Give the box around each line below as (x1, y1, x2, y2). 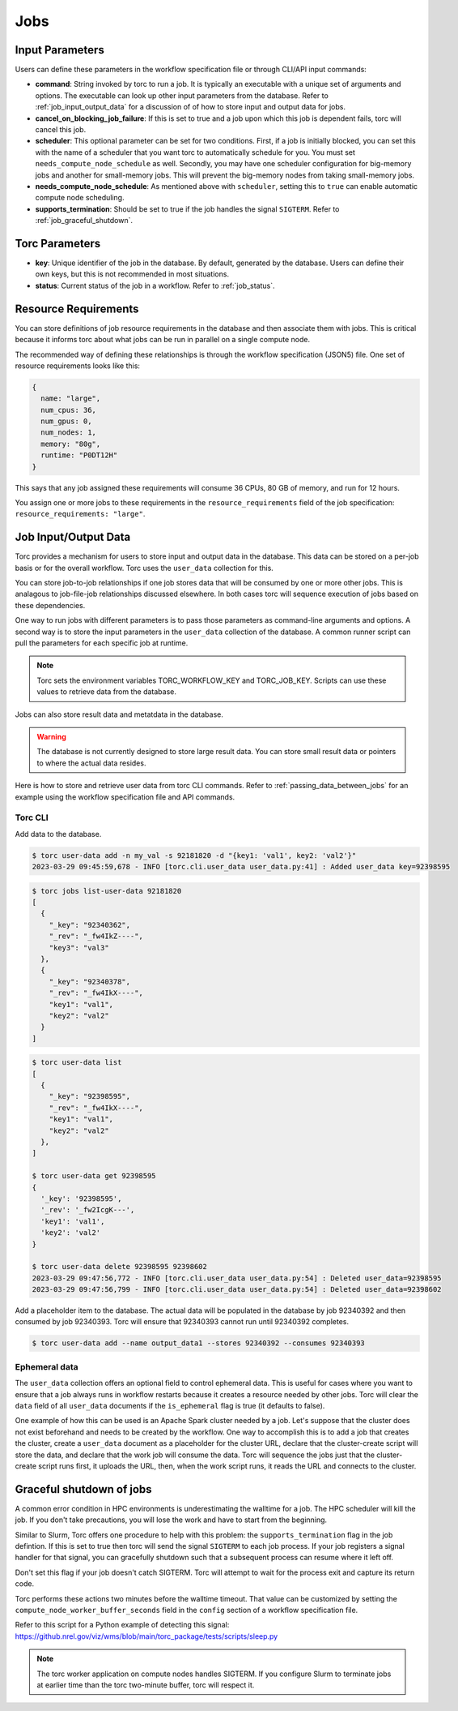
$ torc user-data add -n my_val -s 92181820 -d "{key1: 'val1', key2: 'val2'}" (32, 851, 357, 860)
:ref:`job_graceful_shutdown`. (35, 216, 134, 225)
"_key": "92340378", (49, 977, 131, 986)
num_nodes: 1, (40, 428, 97, 437)
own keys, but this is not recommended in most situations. (35, 269, 230, 279)
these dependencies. (15, 600, 86, 610)
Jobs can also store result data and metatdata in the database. (15, 710, 224, 719)
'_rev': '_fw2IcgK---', (40, 1205, 135, 1215)
